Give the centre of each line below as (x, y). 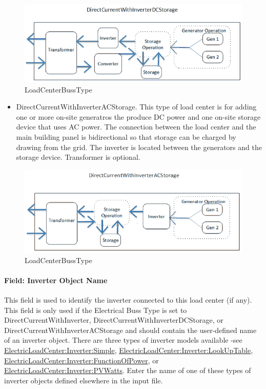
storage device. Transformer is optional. (78, 157)
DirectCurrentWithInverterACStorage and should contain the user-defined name (130, 330)
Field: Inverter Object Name (56, 280)
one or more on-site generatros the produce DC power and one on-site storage (138, 116)
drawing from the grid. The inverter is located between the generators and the (139, 147)
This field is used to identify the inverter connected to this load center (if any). (128, 300)
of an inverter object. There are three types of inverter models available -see (123, 340)
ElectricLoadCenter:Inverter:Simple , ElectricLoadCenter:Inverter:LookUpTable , (129, 350)
